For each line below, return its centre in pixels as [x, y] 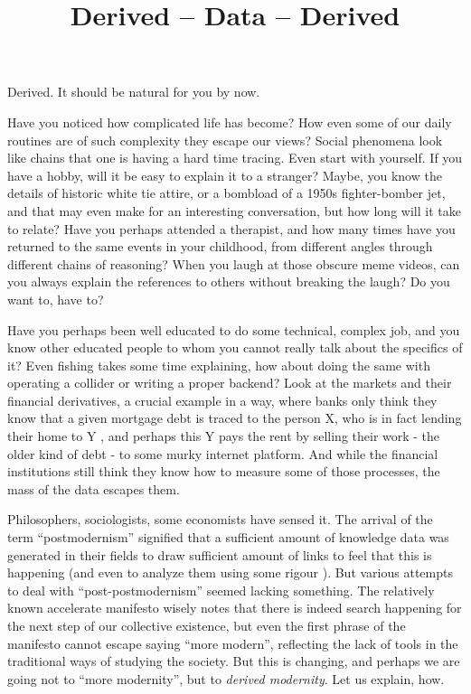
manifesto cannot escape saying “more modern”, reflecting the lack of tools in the [233, 643]
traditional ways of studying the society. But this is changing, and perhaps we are [234, 661]
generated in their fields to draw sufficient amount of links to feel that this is [220, 554]
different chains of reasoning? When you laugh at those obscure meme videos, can [234, 263]
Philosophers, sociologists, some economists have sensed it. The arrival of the [220, 519]
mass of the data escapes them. [94, 488]
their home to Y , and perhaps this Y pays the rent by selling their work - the [224, 436]
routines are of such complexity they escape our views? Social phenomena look [225, 140]
